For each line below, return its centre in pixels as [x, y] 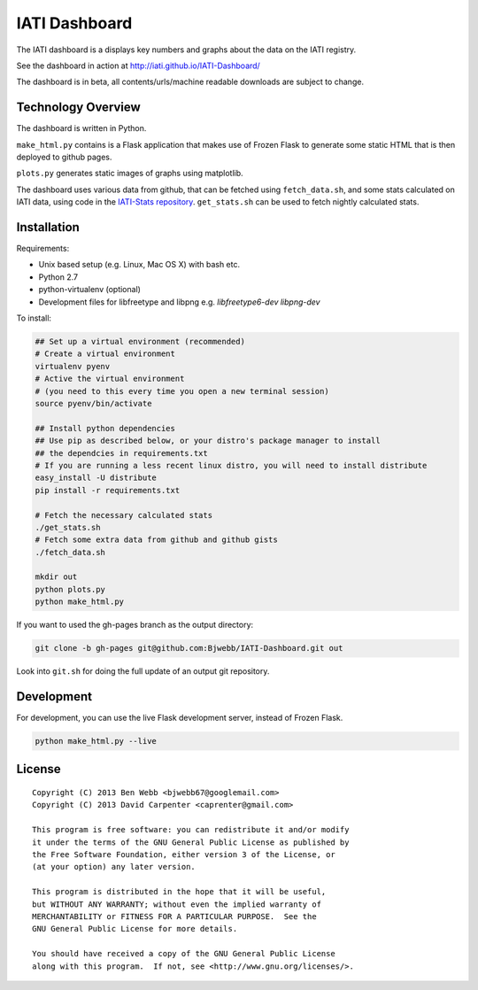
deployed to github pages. [64, 157]
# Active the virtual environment [110, 379]
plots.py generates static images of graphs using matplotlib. [130, 174]
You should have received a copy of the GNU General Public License [184, 954]
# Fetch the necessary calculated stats [123, 515]
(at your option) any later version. [114, 867]
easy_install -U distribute [96, 478]
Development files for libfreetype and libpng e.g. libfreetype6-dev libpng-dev [179, 302]
